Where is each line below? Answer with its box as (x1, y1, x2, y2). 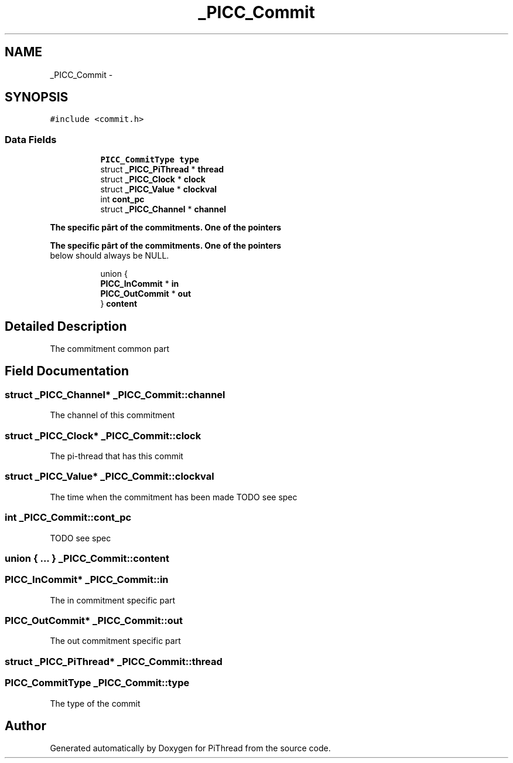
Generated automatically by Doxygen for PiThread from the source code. (50, 743, 331, 754)
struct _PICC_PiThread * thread (100, 164, 224, 175)
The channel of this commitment (50, 410, 175, 421)
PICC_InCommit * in (100, 279, 179, 289)
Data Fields (5, 133, 57, 145)
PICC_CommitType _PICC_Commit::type (5, 677, 190, 689)
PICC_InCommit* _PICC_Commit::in (5, 574, 169, 586)
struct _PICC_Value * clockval (100, 184, 217, 195)
